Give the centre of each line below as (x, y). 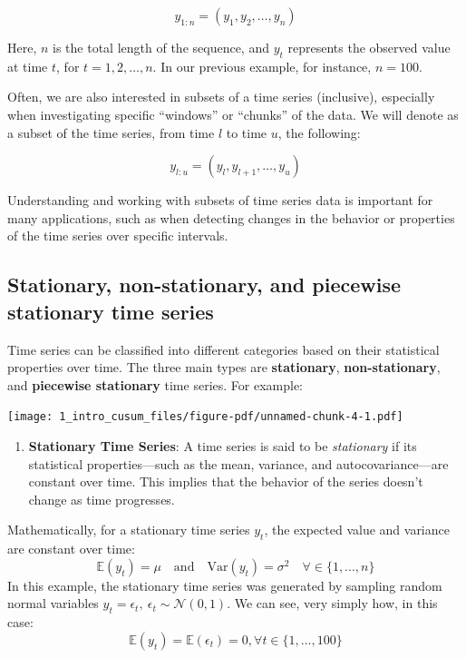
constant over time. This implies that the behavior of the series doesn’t (226, 481)
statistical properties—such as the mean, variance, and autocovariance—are (238, 463)
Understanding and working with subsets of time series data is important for (220, 200)
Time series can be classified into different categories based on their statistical (223, 349)
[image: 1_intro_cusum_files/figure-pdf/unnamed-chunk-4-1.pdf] (205, 417)
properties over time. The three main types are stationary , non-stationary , (224, 367)
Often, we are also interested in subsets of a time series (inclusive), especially (221, 97)
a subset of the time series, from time (111, 132)
